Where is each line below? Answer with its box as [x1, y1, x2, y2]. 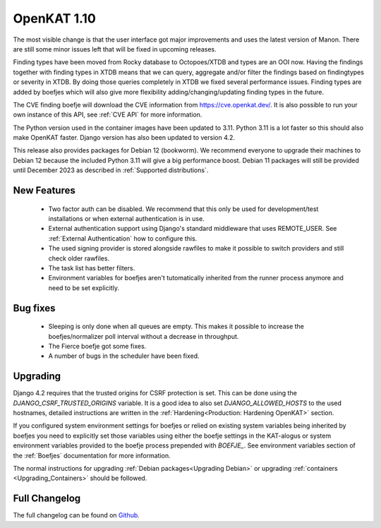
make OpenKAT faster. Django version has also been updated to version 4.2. [13, 133, 236, 142]
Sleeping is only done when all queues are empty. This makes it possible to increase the [48, 322, 305, 331]
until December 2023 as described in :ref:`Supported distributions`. [13, 166, 209, 174]
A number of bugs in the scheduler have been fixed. [48, 352, 200, 360]
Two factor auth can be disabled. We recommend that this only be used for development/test [48, 205, 319, 213]
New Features [13, 184, 75, 197]
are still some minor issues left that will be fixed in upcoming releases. [13, 44, 217, 53]
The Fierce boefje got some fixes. [48, 342, 147, 350]
